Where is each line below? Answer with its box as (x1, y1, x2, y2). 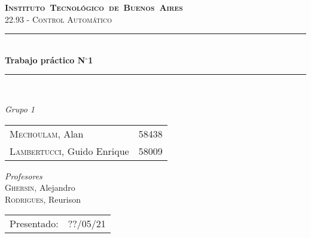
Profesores (5, 169, 42, 182)
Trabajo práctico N (5, 53, 86, 66)
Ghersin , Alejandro (5, 181, 75, 194)
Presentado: (10, 216, 59, 231)
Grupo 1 (5, 102, 35, 115)
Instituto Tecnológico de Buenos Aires (5, 1, 183, 13)
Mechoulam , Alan (10, 126, 84, 141)
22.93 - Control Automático (5, 13, 112, 25)
